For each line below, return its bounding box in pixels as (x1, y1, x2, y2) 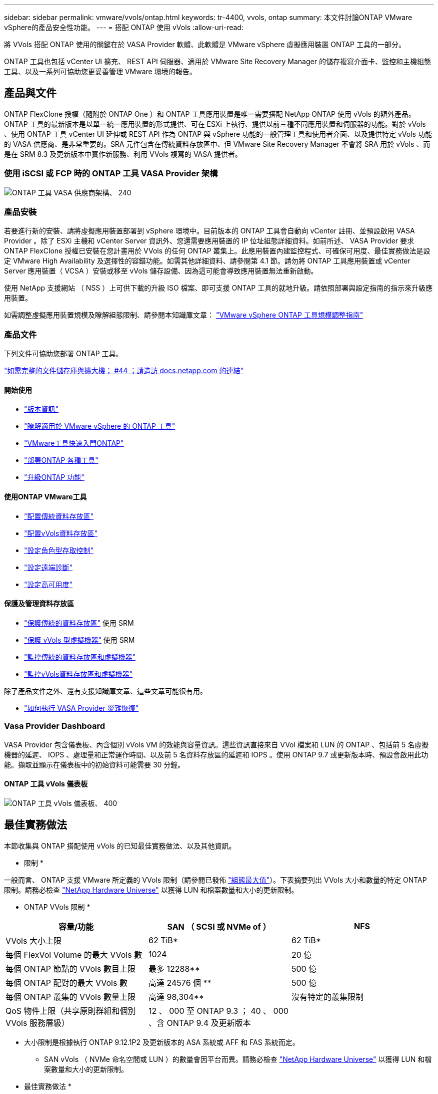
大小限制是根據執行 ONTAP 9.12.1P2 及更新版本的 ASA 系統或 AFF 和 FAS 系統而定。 (24, 1037, 299, 1046)
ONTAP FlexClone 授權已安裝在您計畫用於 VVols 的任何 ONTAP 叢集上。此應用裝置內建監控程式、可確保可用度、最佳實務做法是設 (4, 246, 430, 255)
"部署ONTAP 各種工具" (24, 456, 98, 465)
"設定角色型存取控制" (24, 545, 94, 555)
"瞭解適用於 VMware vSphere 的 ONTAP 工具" (24, 422, 175, 431)
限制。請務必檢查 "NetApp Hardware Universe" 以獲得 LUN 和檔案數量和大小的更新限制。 (4, 885, 298, 894)
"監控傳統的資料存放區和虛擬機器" (24, 652, 136, 661)
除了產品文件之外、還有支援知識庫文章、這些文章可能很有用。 (4, 686, 207, 695)
